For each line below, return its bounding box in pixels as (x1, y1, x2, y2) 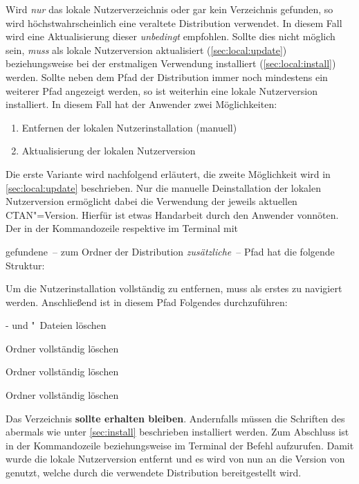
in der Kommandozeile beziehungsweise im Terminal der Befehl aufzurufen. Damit (6, 438, 354, 452)
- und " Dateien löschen (6, 318, 107, 332)
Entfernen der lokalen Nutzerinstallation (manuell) (21, 120, 237, 134)
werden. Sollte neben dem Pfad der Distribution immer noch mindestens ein (6, 69, 328, 84)
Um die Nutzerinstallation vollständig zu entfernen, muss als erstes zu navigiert (6, 281, 342, 296)
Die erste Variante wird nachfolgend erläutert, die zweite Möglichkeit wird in (6, 166, 331, 181)
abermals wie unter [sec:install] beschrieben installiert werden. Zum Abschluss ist (6, 424, 349, 439)
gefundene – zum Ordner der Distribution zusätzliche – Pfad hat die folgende (6, 244, 335, 258)
